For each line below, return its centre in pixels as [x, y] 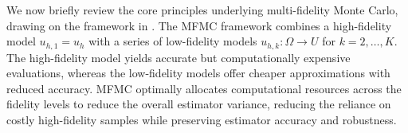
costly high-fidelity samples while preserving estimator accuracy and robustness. [202, 120]
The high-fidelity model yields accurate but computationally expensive [178, 57]
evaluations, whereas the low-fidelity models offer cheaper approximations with [198, 73]
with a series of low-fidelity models [173, 41]
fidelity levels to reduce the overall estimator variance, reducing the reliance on [199, 104]
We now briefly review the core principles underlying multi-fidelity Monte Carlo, [202, 10]
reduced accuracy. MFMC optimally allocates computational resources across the [204, 88]
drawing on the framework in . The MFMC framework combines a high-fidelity [199, 25]
